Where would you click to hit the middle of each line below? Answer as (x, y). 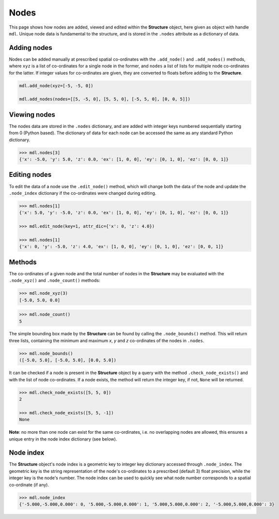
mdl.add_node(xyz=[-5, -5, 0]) (56, 86)
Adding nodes (31, 48)
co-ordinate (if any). (29, 485)
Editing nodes (30, 175)
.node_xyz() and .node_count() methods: (54, 281)
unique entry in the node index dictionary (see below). (63, 439)
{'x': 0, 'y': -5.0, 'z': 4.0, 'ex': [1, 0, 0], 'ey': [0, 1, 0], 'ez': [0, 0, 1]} (121, 247)
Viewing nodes (32, 115)
